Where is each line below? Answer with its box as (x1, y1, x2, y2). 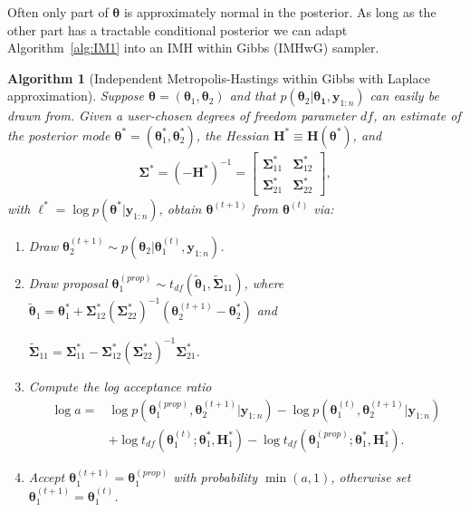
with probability (173, 468, 258, 487)
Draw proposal (28, 273, 108, 292)
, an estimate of (373, 106, 461, 125)
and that (229, 86, 276, 105)
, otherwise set (331, 468, 411, 487)
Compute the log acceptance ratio (28, 376, 212, 395)
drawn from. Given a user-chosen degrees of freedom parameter (7, 106, 356, 125)
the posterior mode (7, 125, 110, 144)
